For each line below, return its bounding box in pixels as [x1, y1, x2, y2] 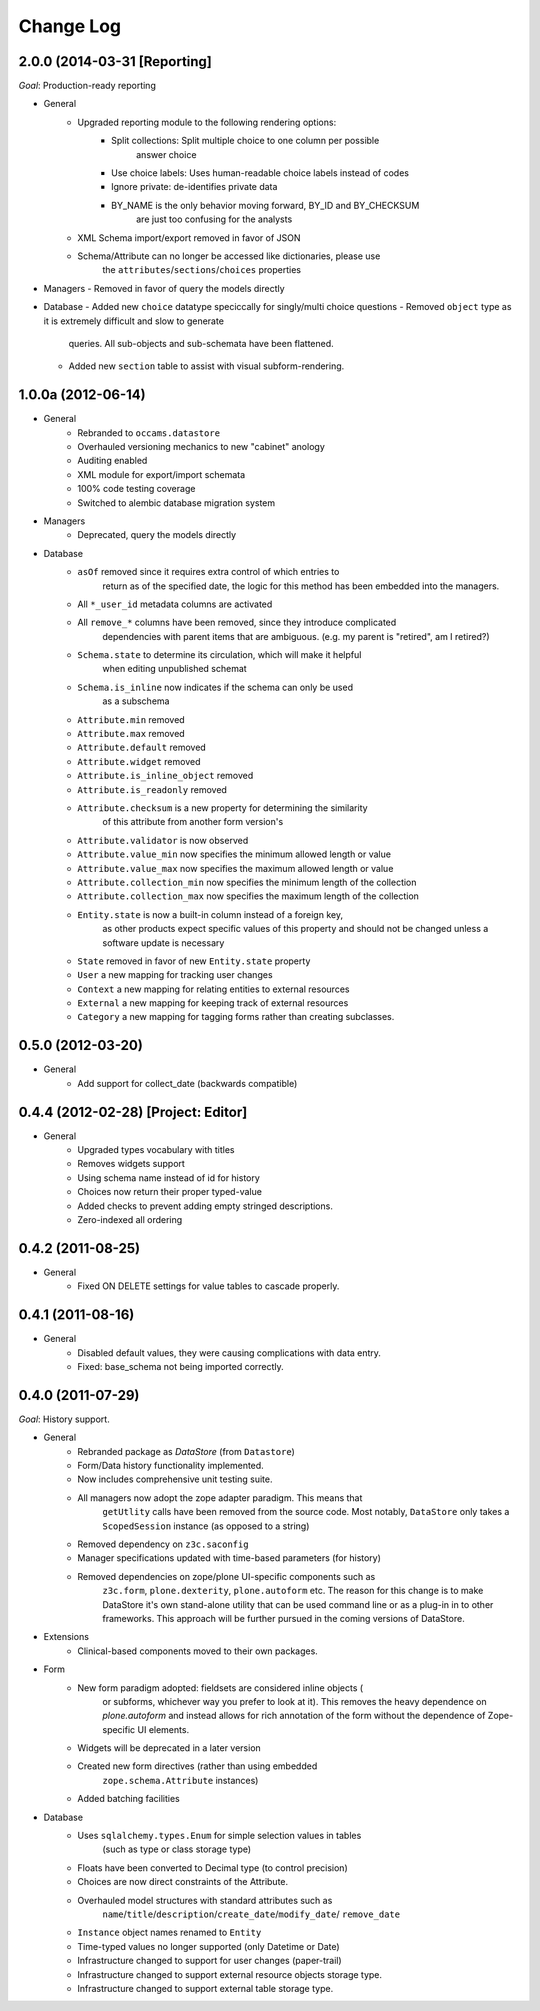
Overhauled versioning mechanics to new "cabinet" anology [77, 441, 325, 452]
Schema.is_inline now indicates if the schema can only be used [77, 681, 354, 693]
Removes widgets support [77, 1158, 185, 1170]
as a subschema [102, 695, 170, 707]
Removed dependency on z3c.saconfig [77, 1538, 249, 1550]
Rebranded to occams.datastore [77, 426, 220, 439]
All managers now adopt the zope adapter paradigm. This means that [77, 1491, 363, 1504]
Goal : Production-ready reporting [18, 80, 157, 92]
